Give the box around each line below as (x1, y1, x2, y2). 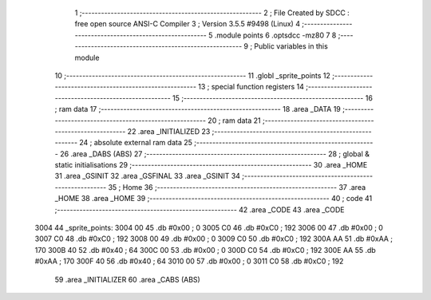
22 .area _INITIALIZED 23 (127, 126, 211, 136)
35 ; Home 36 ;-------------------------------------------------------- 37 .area (108, 182, 366, 191)
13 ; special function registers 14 (198, 82, 305, 92)
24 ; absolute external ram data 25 (79, 138, 193, 148)
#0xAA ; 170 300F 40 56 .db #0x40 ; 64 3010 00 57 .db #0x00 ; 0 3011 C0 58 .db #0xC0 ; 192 (34, 256, 344, 266)
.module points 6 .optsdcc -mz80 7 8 (214, 30, 337, 40)
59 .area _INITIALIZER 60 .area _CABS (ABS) (54, 274, 201, 284)
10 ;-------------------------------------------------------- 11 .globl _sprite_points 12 (54, 70, 331, 80)
